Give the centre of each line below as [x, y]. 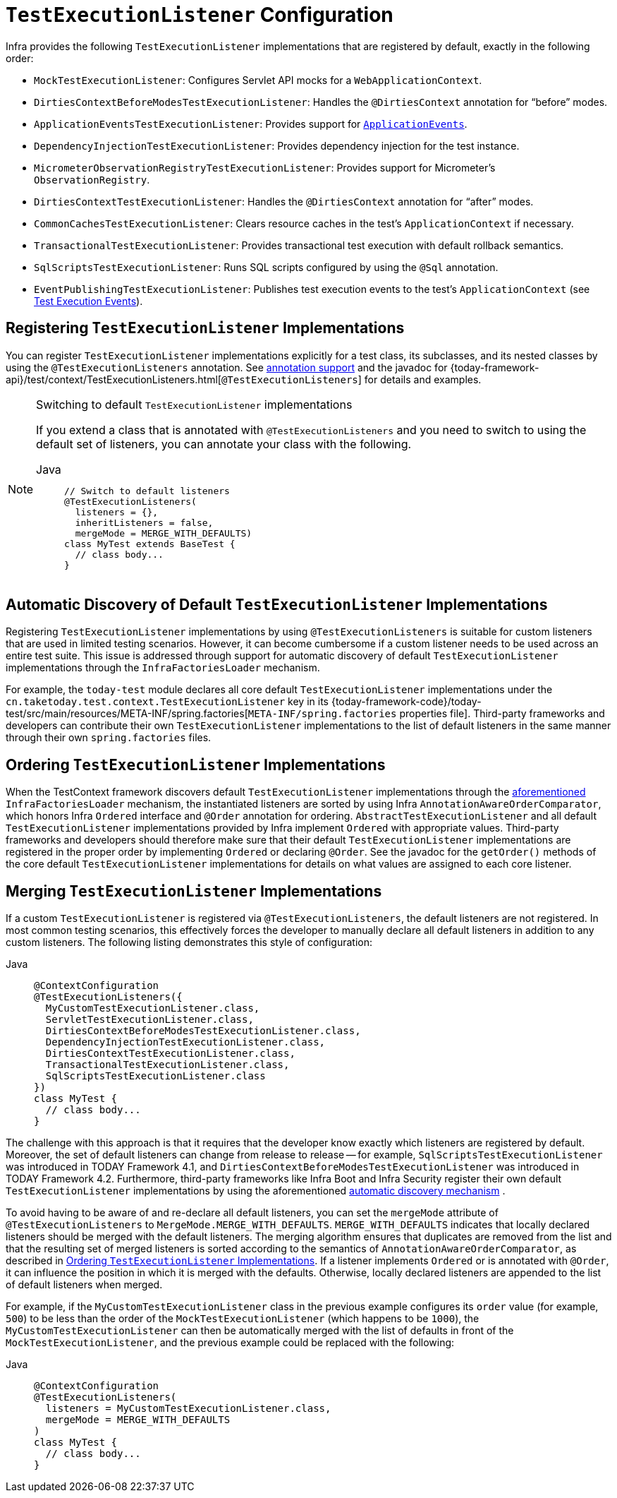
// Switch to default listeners [147, 491]
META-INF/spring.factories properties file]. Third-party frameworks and [426, 714]
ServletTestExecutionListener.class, [149, 1020]
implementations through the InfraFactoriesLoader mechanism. [163, 668]
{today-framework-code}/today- [406, 702]
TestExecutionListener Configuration [200, 15]
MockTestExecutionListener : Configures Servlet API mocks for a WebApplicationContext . [258, 80]
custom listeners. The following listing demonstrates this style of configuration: [189, 942]
